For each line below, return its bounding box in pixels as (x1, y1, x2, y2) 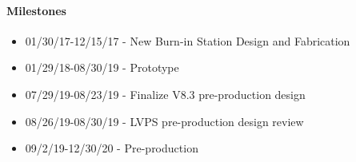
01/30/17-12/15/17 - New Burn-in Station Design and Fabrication (25, 32, 350, 49)
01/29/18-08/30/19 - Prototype (25, 59, 179, 76)
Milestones (6, 2, 66, 18)
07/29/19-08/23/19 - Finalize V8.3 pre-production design (25, 85, 306, 102)
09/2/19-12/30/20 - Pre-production (25, 140, 198, 156)
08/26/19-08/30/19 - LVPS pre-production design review (25, 113, 304, 129)
